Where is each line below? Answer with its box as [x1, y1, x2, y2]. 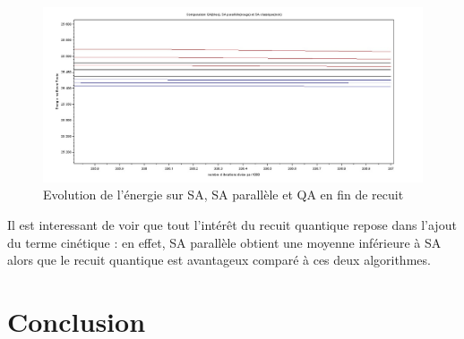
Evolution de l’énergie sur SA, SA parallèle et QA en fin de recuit [43, 185, 404, 204]
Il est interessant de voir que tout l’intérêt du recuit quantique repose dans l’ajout [7, 216, 457, 234]
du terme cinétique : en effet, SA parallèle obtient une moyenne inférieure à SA [7, 233, 442, 251]
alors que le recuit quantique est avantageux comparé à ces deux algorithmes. [7, 250, 431, 269]
